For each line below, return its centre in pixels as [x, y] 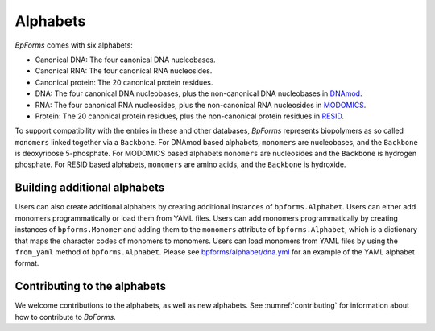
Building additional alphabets [90, 188]
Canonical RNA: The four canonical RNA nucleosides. [124, 71]
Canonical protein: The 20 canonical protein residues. [124, 82]
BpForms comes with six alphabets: [74, 45]
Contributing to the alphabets [91, 286]
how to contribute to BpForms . [65, 317]
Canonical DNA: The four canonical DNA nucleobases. [126, 60]
